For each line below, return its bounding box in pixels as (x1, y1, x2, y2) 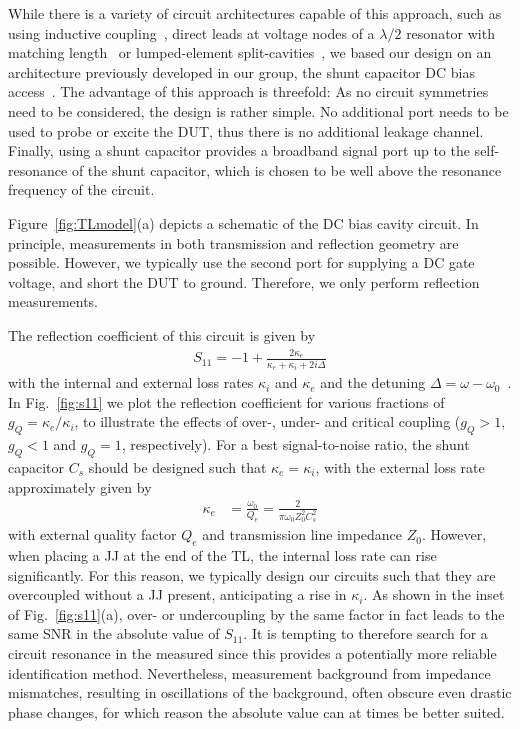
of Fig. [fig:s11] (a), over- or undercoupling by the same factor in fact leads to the (8, 603, 505, 624)
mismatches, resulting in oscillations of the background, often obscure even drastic (8, 682, 512, 703)
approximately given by (8, 476, 152, 497)
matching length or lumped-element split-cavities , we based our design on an (8, 42, 492, 63)
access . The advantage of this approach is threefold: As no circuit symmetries (8, 81, 489, 102)
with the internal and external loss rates (8, 372, 254, 393)
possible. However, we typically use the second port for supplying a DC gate (8, 252, 475, 273)
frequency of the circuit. (8, 179, 155, 200)
